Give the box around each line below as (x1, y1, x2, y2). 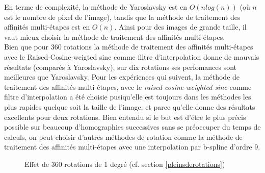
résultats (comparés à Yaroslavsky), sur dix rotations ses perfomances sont (4, 61, 237, 72)
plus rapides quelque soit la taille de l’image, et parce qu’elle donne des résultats (4, 101, 255, 112)
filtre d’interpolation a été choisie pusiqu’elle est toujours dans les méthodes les (4, 91, 251, 102)
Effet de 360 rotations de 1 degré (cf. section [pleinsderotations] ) (24, 158, 225, 169)
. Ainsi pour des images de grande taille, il (114, 21, 247, 32)
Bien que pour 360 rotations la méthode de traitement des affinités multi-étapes (4, 41, 253, 52)
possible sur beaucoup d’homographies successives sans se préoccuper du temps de (4, 121, 261, 132)
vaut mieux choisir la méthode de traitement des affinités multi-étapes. (4, 31, 225, 42)
